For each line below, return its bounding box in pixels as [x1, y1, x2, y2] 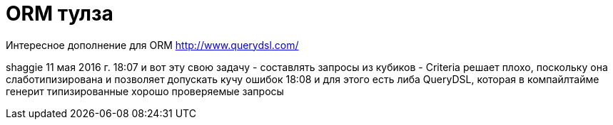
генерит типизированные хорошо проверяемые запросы [6, 85, 284, 97]
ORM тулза [6, 1, 113, 26]
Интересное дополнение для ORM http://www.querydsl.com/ [6, 38, 299, 51]
